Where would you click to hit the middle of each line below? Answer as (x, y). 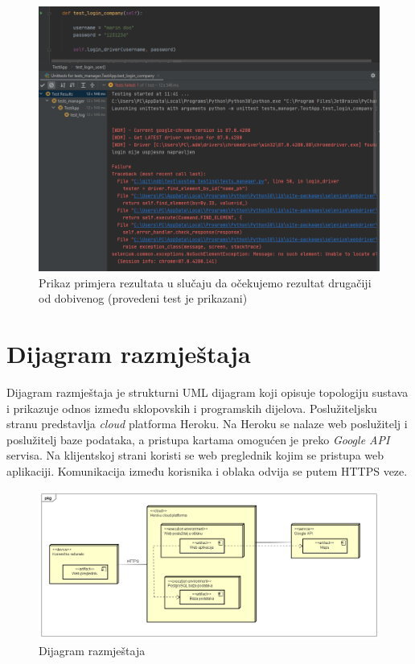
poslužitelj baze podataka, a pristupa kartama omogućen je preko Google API (198, 439)
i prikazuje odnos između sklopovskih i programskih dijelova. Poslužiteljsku (192, 408)
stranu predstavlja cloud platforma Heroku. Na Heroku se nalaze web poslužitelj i (207, 424)
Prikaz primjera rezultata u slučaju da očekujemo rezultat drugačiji (205, 282)
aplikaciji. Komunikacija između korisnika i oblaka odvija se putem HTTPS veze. (207, 471)
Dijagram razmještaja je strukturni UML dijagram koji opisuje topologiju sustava (207, 392)
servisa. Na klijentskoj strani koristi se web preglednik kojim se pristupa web (195, 455)
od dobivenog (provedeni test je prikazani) (143, 298)
